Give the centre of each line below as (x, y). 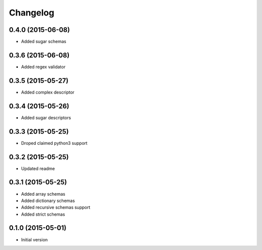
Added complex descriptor (48, 92)
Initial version (34, 239)
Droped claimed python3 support (54, 143)
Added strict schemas (43, 214)
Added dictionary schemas (48, 201)
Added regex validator (43, 67)
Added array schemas (43, 194)
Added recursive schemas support (56, 207)
